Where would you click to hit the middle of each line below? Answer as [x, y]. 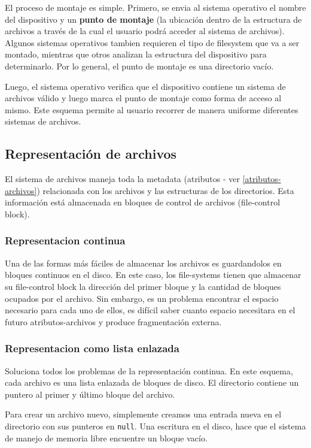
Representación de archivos [91, 154]
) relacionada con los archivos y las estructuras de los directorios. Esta [165, 190]
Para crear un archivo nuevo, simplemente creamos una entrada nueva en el [143, 414]
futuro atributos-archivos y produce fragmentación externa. [113, 321]
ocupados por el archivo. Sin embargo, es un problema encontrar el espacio [142, 298]
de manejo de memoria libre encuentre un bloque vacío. [106, 438]
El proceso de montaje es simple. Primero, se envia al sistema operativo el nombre [155, 7]
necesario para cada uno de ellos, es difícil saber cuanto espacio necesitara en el [150, 310]
